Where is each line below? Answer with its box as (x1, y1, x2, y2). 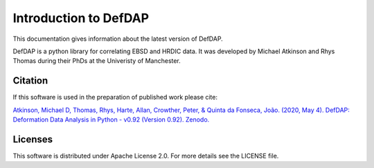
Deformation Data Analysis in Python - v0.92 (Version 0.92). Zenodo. (12, 115, 210, 124)
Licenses (12, 133, 53, 145)
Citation (12, 75, 48, 86)
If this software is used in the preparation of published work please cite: (12, 93, 218, 102)
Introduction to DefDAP (12, 10, 149, 26)
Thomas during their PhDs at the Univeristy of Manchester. (12, 57, 181, 65)
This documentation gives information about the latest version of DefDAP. (12, 35, 223, 43)
